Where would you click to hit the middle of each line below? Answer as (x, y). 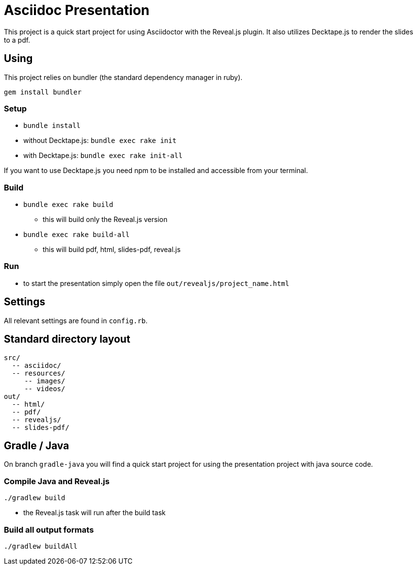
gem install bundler (43, 92)
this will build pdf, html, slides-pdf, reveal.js (112, 250)
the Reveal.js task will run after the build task (95, 513)
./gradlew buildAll (41, 546)
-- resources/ (39, 373)
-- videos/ (45, 388)
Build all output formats (49, 529)
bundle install (52, 126)
